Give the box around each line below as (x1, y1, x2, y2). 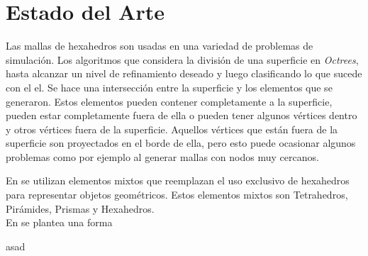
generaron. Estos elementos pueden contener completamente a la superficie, (6, 94, 333, 108)
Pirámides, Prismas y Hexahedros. (6, 201, 155, 216)
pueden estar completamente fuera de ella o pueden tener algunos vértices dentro (6, 108, 357, 123)
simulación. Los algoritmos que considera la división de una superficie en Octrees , (6, 52, 359, 67)
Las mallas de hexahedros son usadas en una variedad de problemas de (6, 38, 313, 53)
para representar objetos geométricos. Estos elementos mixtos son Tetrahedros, (6, 187, 348, 202)
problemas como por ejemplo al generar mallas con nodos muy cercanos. (6, 149, 319, 164)
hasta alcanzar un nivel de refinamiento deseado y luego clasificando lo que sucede (6, 66, 362, 81)
